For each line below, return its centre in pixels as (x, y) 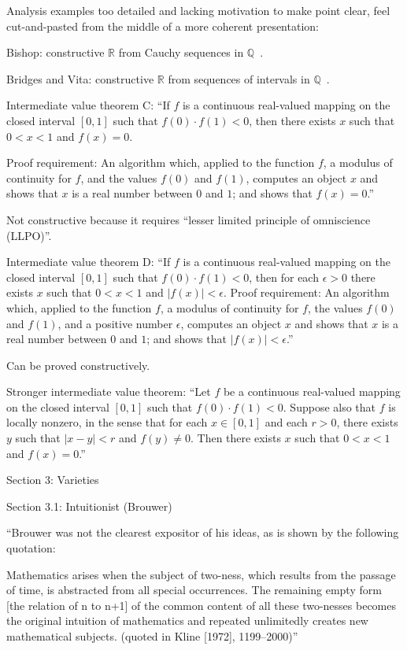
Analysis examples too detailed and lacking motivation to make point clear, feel (198, 10)
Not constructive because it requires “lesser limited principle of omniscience (189, 219)
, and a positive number (115, 323)
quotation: (31, 548)
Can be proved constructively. (78, 365)
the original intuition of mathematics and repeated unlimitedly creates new (187, 620)
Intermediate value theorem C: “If (88, 105)
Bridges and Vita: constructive (80, 78)
